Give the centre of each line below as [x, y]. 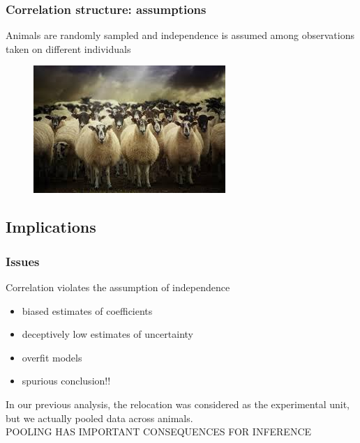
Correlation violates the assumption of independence [118, 287]
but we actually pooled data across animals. [99, 418]
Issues [23, 261]
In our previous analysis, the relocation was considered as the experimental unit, [178, 404]
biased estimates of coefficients [87, 310]
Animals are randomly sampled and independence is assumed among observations [180, 35]
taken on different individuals [68, 48]
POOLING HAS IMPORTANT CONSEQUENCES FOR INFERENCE [159, 432]
